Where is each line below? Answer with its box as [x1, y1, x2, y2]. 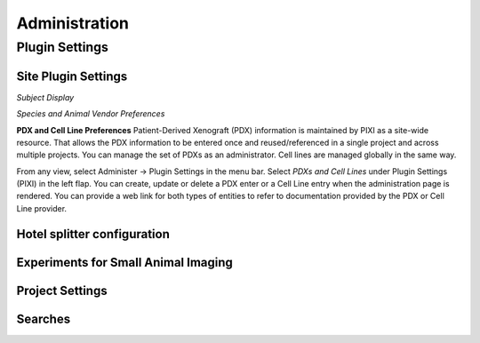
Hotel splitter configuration [16, 227, 171, 242]
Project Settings [16, 283, 108, 298]
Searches [16, 311, 71, 326]
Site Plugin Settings [16, 68, 128, 84]
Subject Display [16, 92, 75, 102]
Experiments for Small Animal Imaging [16, 254, 233, 270]
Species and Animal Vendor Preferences [16, 108, 165, 119]
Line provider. [16, 203, 67, 213]
